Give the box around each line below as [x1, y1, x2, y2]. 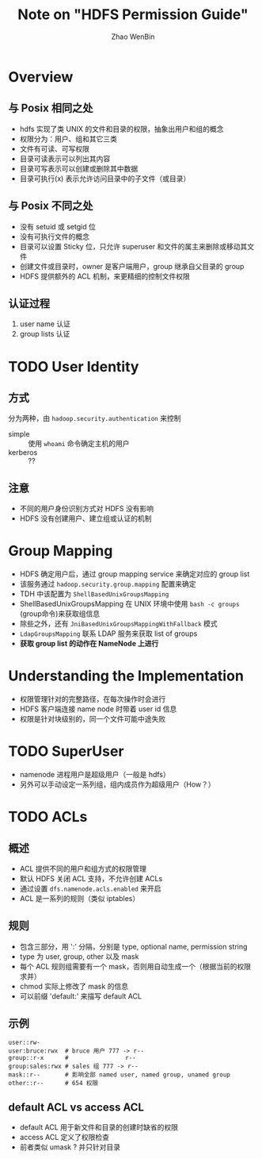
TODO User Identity [8, 357, 139, 375]
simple [8, 429, 30, 439]
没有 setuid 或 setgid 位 [19, 221, 97, 231]
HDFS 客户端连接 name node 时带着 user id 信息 [19, 704, 177, 714]
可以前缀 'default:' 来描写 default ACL [19, 991, 142, 1001]
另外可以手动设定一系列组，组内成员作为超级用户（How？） [19, 780, 215, 789]
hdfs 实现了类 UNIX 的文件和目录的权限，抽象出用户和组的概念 [19, 124, 224, 133]
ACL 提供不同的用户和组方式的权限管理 [19, 864, 147, 873]
